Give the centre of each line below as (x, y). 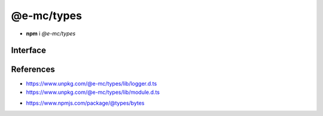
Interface (28, 51)
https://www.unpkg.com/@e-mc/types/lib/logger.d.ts (92, 84)
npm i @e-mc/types (51, 33)
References (33, 70)
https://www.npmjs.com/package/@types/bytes (85, 103)
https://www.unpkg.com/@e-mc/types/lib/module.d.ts (93, 92)
